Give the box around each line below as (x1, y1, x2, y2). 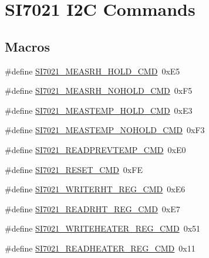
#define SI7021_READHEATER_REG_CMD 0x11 (5, 242, 195, 254)
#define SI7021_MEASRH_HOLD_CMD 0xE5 (5, 64, 180, 77)
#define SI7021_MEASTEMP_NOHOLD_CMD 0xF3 (5, 124, 205, 136)
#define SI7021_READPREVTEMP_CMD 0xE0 (5, 143, 186, 155)
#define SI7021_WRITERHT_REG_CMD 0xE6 (5, 183, 186, 195)
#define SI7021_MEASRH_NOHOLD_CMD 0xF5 (5, 84, 193, 97)
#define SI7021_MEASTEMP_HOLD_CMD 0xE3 (5, 104, 193, 116)
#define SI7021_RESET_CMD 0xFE (5, 163, 143, 175)
